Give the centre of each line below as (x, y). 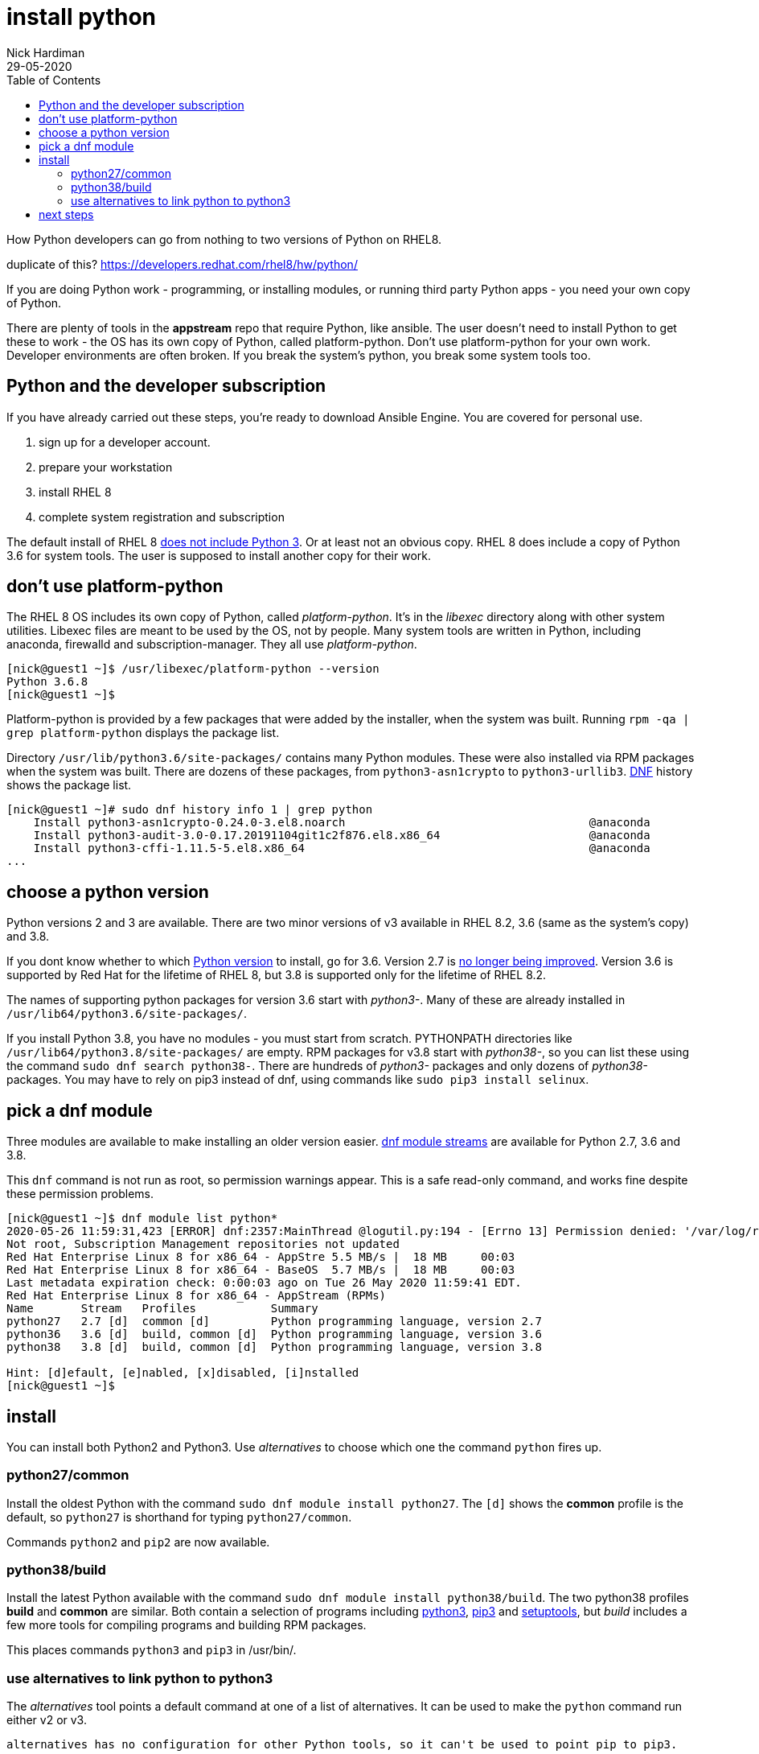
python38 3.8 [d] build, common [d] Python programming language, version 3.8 (274, 1347)
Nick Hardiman (46, 52)
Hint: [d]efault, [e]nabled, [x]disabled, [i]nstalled (183, 1373)
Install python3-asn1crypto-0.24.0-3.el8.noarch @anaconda (342, 823)
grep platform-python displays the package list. (143, 733)
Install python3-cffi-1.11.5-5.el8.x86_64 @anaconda (342, 848)
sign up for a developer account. (125, 442)
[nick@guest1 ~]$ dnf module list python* (142, 1219)
